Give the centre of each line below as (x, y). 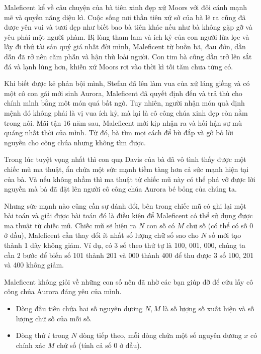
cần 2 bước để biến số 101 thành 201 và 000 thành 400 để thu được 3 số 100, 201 (129, 255)
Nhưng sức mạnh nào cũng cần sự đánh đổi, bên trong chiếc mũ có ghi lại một (125, 205)
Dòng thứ (30, 335)
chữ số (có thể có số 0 (220, 225)
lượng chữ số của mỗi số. (54, 318)
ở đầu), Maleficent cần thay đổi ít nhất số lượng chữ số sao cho (101, 235)
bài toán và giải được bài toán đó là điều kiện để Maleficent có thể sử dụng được (128, 215)
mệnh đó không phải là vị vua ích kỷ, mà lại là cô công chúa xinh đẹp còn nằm (126, 112)
